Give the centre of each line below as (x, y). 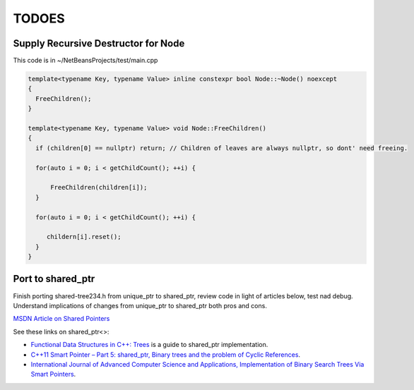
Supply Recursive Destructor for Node (99, 43)
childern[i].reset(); (84, 237)
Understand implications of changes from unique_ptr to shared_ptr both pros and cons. (140, 305)
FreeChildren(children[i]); (99, 188)
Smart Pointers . (53, 374)
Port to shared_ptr (54, 279)
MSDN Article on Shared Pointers (61, 319)
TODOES (39, 18)
